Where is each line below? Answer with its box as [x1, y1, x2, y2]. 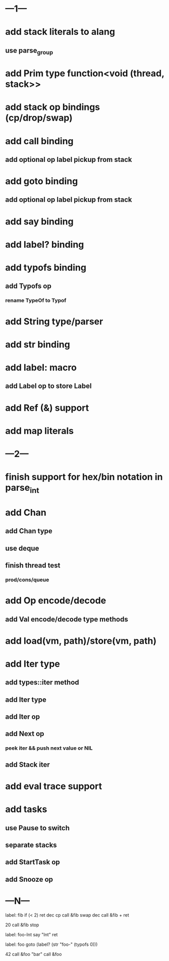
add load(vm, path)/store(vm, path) [5, 635, 157, 646]
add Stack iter [5, 760, 50, 769]
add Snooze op [5, 875, 53, 883]
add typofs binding [5, 262, 87, 273]
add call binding [5, 135, 74, 147]
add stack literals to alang [5, 26, 115, 38]
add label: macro [5, 362, 77, 373]
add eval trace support [5, 780, 102, 792]
